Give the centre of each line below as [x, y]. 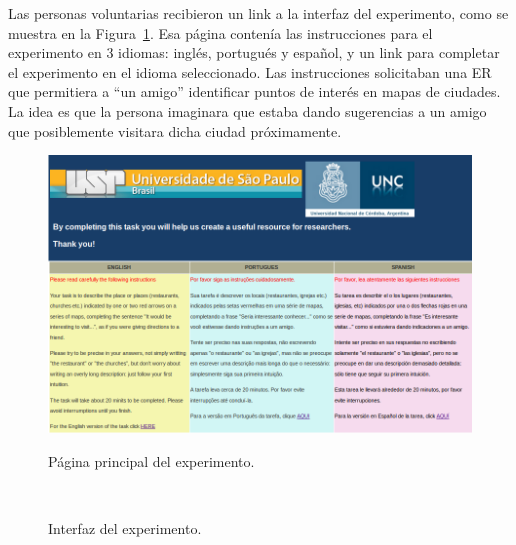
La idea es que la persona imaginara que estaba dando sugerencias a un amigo [247, 110]
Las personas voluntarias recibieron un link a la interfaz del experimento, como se [258, 13]
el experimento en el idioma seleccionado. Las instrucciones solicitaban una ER [250, 71]
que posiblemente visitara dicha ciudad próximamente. [175, 130]
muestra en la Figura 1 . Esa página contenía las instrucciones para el [220, 32]
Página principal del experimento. [151, 460]
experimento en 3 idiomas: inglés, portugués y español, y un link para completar [254, 52]
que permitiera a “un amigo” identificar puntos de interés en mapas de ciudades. [254, 91]
